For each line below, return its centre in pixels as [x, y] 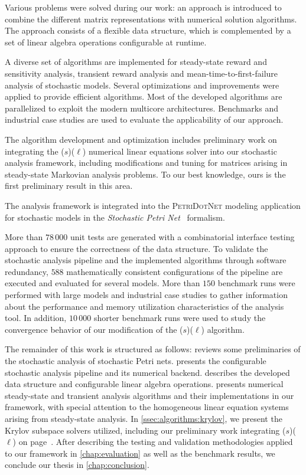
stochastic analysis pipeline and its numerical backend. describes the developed [147, 372]
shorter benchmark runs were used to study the [180, 318]
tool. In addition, [36, 318]
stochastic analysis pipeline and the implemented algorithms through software [146, 260]
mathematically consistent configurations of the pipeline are [175, 271]
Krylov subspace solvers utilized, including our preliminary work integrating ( [145, 430]
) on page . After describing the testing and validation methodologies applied [153, 442]
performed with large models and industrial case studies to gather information [146, 295]
